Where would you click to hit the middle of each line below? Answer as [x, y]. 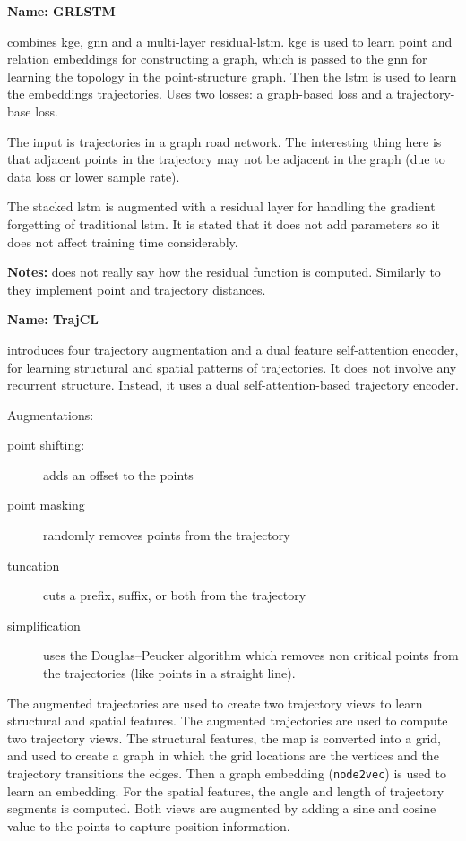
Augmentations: [51, 414]
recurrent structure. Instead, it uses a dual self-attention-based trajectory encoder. [233, 385]
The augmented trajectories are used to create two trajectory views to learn [215, 703]
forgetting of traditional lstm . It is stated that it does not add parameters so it [224, 223]
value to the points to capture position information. [149, 825]
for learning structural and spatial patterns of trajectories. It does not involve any [232, 367]
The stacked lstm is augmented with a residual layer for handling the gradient [221, 206]
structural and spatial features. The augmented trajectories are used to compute [228, 721]
